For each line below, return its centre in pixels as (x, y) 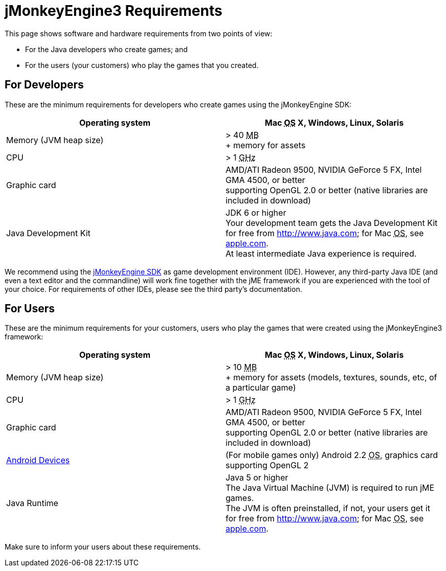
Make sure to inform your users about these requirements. (103, 547)
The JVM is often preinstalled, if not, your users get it (328, 508)
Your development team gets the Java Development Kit (332, 223)
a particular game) (261, 388)
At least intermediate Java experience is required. (321, 253)
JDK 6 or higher (256, 212)
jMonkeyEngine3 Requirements (114, 11)
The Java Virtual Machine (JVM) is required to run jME (330, 488)
